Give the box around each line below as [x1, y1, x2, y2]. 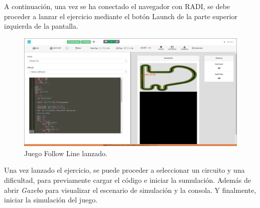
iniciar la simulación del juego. [4, 194, 98, 205]
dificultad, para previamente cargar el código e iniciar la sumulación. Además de [4, 175, 251, 185]
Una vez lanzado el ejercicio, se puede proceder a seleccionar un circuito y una [4, 165, 245, 175]
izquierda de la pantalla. [4, 21, 78, 31]
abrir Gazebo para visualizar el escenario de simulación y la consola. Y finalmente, [4, 184, 256, 195]
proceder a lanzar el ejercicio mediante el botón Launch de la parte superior [4, 11, 237, 21]
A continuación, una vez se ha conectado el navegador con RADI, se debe [4, 1, 230, 11]
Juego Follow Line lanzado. [24, 148, 107, 158]
